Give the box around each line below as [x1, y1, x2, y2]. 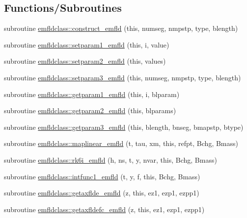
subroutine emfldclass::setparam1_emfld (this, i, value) [4, 39, 169, 49]
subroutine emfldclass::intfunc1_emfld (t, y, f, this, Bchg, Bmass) [4, 171, 200, 181]
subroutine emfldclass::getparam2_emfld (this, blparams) [4, 105, 176, 116]
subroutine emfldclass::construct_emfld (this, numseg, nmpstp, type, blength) [4, 23, 238, 33]
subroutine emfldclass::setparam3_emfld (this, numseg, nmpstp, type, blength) [4, 72, 241, 82]
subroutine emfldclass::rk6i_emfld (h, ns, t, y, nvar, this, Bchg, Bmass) [4, 154, 217, 165]
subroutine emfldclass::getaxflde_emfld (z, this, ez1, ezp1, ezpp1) [4, 188, 199, 198]
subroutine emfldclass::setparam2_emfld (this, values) [4, 56, 166, 66]
